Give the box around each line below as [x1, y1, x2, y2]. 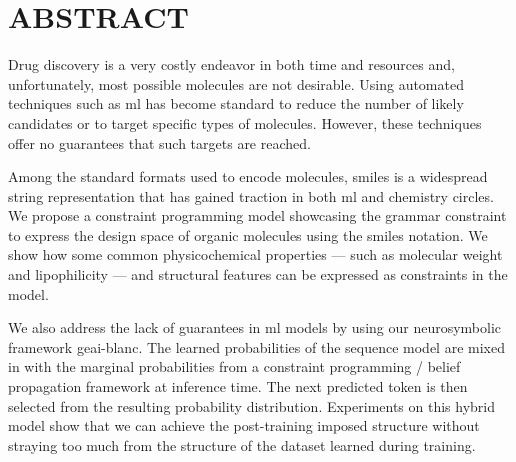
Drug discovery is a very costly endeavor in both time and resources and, [8, 54, 455, 75]
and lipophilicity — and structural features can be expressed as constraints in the [8, 264, 508, 285]
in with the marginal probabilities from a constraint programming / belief [8, 356, 461, 377]
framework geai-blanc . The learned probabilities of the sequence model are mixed [8, 336, 505, 357]
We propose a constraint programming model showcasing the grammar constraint [8, 205, 507, 226]
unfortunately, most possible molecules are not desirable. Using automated [8, 73, 464, 94]
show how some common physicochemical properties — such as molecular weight [8, 244, 503, 265]
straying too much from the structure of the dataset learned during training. [8, 434, 476, 455]
